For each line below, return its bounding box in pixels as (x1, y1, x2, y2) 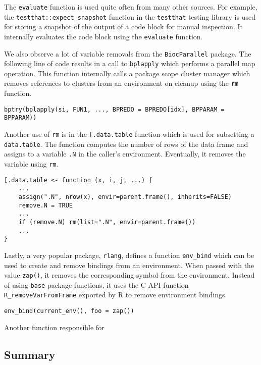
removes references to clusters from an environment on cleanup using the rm (4, 78, 239, 88)
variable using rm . (4, 159, 59, 169)
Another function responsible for (4, 322, 105, 332)
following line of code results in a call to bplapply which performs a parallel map (4, 58, 255, 69)
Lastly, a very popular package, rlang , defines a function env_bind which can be (4, 249, 254, 260)
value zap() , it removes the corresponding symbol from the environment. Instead (4, 270, 255, 280)
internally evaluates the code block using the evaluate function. (4, 31, 203, 41)
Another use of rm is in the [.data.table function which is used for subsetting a (4, 129, 254, 139)
